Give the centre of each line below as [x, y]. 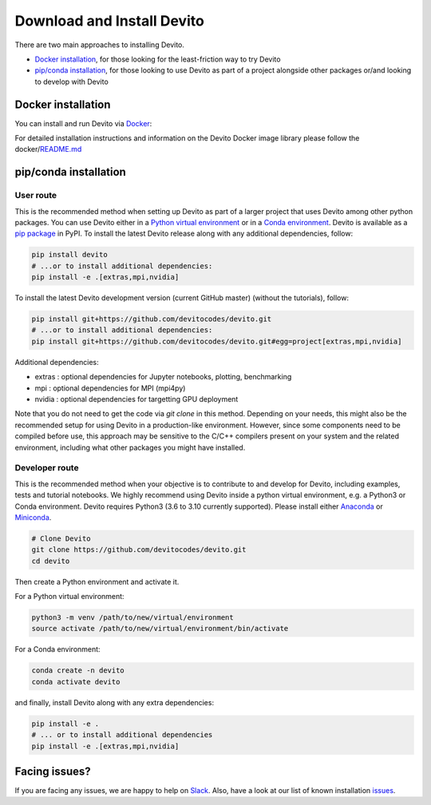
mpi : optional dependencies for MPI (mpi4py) [110, 388]
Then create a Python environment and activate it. [97, 581]
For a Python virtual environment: [69, 597]
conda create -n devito [78, 670]
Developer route [47, 468]
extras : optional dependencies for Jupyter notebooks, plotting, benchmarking [163, 377]
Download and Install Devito [110, 21]
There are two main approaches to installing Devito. [100, 45]
